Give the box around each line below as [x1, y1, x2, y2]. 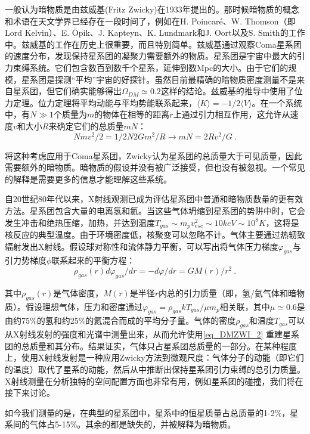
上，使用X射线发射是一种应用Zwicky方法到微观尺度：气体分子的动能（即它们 [5, 351, 304, 364]
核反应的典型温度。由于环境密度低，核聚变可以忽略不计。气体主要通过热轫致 [5, 228, 305, 241]
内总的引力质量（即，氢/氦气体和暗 [159, 286, 297, 299]
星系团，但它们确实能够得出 [13, 85, 122, 97]
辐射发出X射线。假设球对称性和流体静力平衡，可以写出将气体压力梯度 [5, 240, 278, 252]
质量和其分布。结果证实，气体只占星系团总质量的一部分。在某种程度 [29, 339, 297, 352]
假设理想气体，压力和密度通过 [25, 300, 142, 312]
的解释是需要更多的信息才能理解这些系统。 [5, 172, 172, 185]
